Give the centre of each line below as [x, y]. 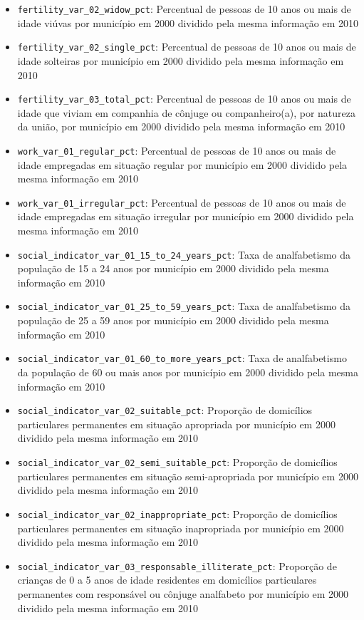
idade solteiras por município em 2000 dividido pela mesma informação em [181, 60]
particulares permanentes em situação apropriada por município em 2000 [176, 424]
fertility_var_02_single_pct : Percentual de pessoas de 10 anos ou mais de [187, 47]
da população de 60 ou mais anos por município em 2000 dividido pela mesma [188, 372]
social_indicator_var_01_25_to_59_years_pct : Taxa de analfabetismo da [184, 306]
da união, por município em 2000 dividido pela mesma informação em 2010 [181, 126]
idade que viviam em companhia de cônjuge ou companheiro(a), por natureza [186, 112]
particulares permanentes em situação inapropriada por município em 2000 [181, 528]
